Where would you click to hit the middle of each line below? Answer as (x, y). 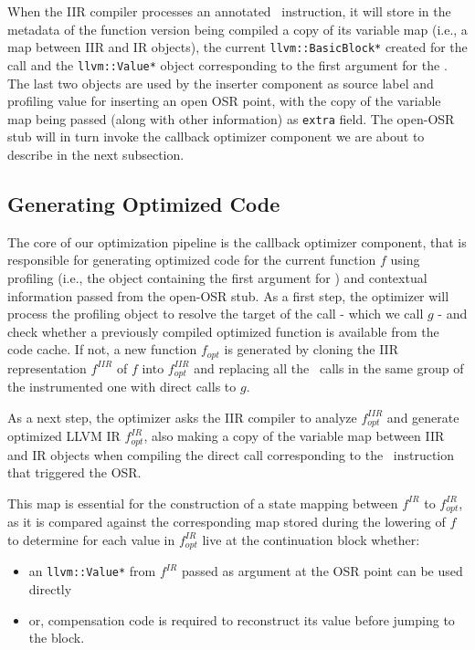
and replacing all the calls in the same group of (329, 367)
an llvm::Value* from (92, 571)
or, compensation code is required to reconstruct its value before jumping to (242, 619)
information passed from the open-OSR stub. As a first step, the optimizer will (228, 295)
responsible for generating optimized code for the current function (192, 260)
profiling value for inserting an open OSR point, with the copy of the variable (224, 101)
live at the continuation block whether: (311, 539)
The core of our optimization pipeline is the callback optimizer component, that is (237, 241)
